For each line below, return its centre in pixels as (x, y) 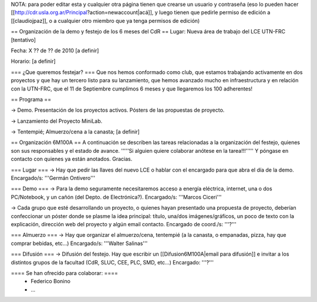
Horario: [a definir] (33, 61)
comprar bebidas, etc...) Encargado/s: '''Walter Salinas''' (79, 243)
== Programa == (31, 99)
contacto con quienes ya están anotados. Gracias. (72, 159)
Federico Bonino (50, 281)
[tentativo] (23, 40)
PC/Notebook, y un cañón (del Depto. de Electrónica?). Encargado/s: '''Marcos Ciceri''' (116, 197)
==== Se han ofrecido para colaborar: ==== (65, 273)
